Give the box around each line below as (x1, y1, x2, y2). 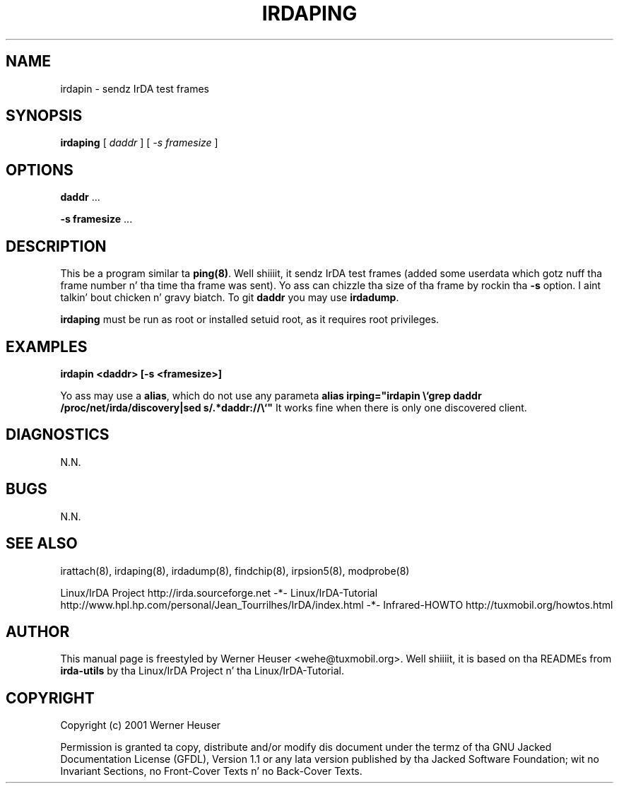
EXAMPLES (6, 337, 88, 356)
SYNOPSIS (6, 107, 83, 125)
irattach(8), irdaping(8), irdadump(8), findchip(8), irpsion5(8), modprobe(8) (60, 564, 410, 577)
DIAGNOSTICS (6, 426, 110, 444)
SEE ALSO (6, 534, 78, 553)
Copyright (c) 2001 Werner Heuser (60, 719, 221, 732)
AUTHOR (6, 622, 70, 641)
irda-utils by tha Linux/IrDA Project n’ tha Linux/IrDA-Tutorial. (60, 665, 344, 677)
